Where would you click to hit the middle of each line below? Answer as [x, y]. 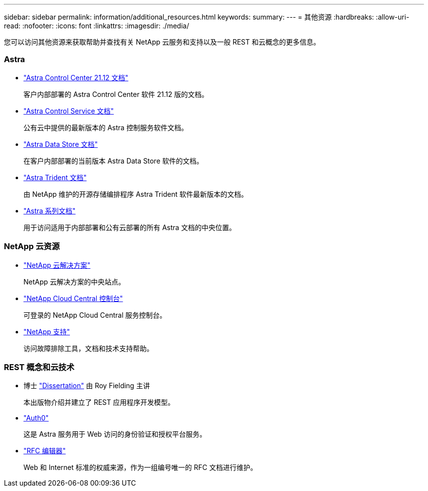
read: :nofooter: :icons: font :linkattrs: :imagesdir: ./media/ [96, 26]
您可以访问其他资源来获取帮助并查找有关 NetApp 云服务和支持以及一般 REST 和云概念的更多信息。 [162, 42]
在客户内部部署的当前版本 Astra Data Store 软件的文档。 [114, 161]
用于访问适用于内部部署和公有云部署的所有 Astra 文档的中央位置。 [130, 227]
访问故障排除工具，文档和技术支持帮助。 [88, 348]
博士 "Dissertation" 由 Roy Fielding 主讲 [87, 386]
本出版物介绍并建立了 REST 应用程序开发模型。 [99, 402]
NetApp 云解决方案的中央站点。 [75, 281]
